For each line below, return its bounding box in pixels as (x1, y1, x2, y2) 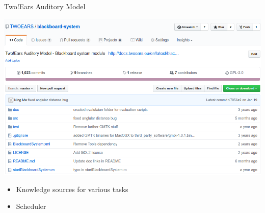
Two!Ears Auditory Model (4, 1, 86, 11)
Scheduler (16, 201, 46, 211)
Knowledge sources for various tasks (16, 183, 128, 194)
